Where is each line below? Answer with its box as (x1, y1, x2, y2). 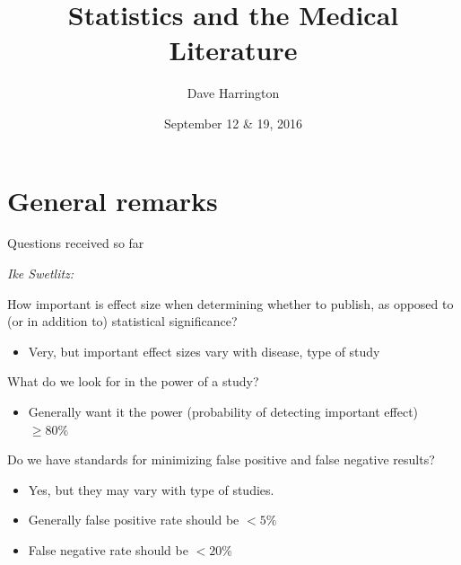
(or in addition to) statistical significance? (7, 312, 238, 331)
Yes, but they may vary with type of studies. (28, 480, 274, 499)
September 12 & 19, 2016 (163, 113, 303, 132)
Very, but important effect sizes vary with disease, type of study (28, 341, 380, 360)
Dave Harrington (187, 84, 280, 102)
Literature (169, 31, 298, 68)
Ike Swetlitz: (7, 264, 74, 283)
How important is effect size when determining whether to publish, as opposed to (7, 294, 454, 313)
